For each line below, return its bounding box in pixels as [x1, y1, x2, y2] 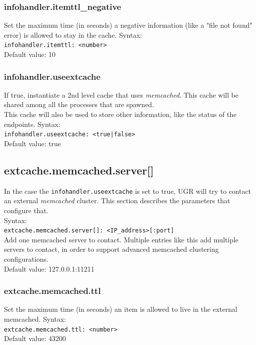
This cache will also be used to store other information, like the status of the [4, 109, 237, 119]
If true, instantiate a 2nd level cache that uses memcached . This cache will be [4, 89, 239, 100]
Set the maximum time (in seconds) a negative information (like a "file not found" [4, 20, 253, 30]
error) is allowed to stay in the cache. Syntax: [4, 29, 142, 40]
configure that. [4, 205, 49, 215]
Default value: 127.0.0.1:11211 [4, 263, 95, 274]
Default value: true [4, 138, 61, 148]
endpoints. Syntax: [4, 118, 61, 129]
